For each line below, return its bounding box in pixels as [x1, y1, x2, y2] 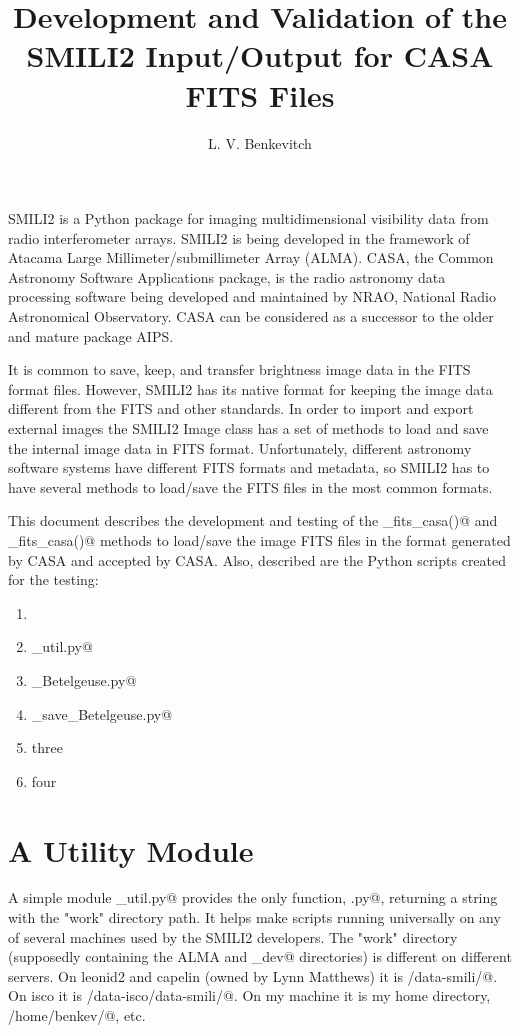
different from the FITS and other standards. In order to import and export [8, 398, 474, 419]
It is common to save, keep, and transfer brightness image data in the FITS [8, 359, 471, 380]
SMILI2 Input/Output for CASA [26, 35, 494, 76]
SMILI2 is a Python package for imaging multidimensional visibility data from [8, 208, 489, 229]
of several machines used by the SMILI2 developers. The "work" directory [8, 926, 458, 947]
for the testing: [8, 569, 99, 590]
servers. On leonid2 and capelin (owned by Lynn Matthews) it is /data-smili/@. [8, 965, 498, 986]
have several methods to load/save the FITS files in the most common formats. [8, 476, 493, 497]
